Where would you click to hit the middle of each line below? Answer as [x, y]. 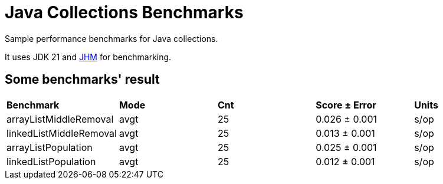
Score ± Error [346, 105]
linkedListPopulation [51, 161]
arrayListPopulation [50, 147]
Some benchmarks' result [82, 80]
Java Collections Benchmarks [124, 12]
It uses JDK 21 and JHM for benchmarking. [88, 57]
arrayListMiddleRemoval [60, 119]
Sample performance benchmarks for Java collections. [111, 38]
